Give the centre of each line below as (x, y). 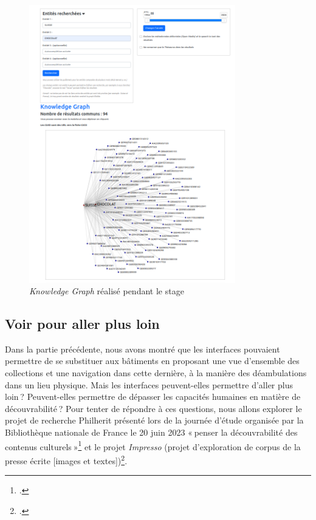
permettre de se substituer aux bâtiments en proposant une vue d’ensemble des (152, 361)
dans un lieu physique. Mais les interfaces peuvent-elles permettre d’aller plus (149, 384)
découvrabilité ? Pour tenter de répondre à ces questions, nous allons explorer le (153, 408)
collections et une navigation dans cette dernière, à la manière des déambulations (156, 373)
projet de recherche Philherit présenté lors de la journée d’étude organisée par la (154, 420)
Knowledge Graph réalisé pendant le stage (107, 291)
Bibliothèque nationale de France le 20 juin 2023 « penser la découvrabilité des (151, 432)
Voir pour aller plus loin (82, 324)
